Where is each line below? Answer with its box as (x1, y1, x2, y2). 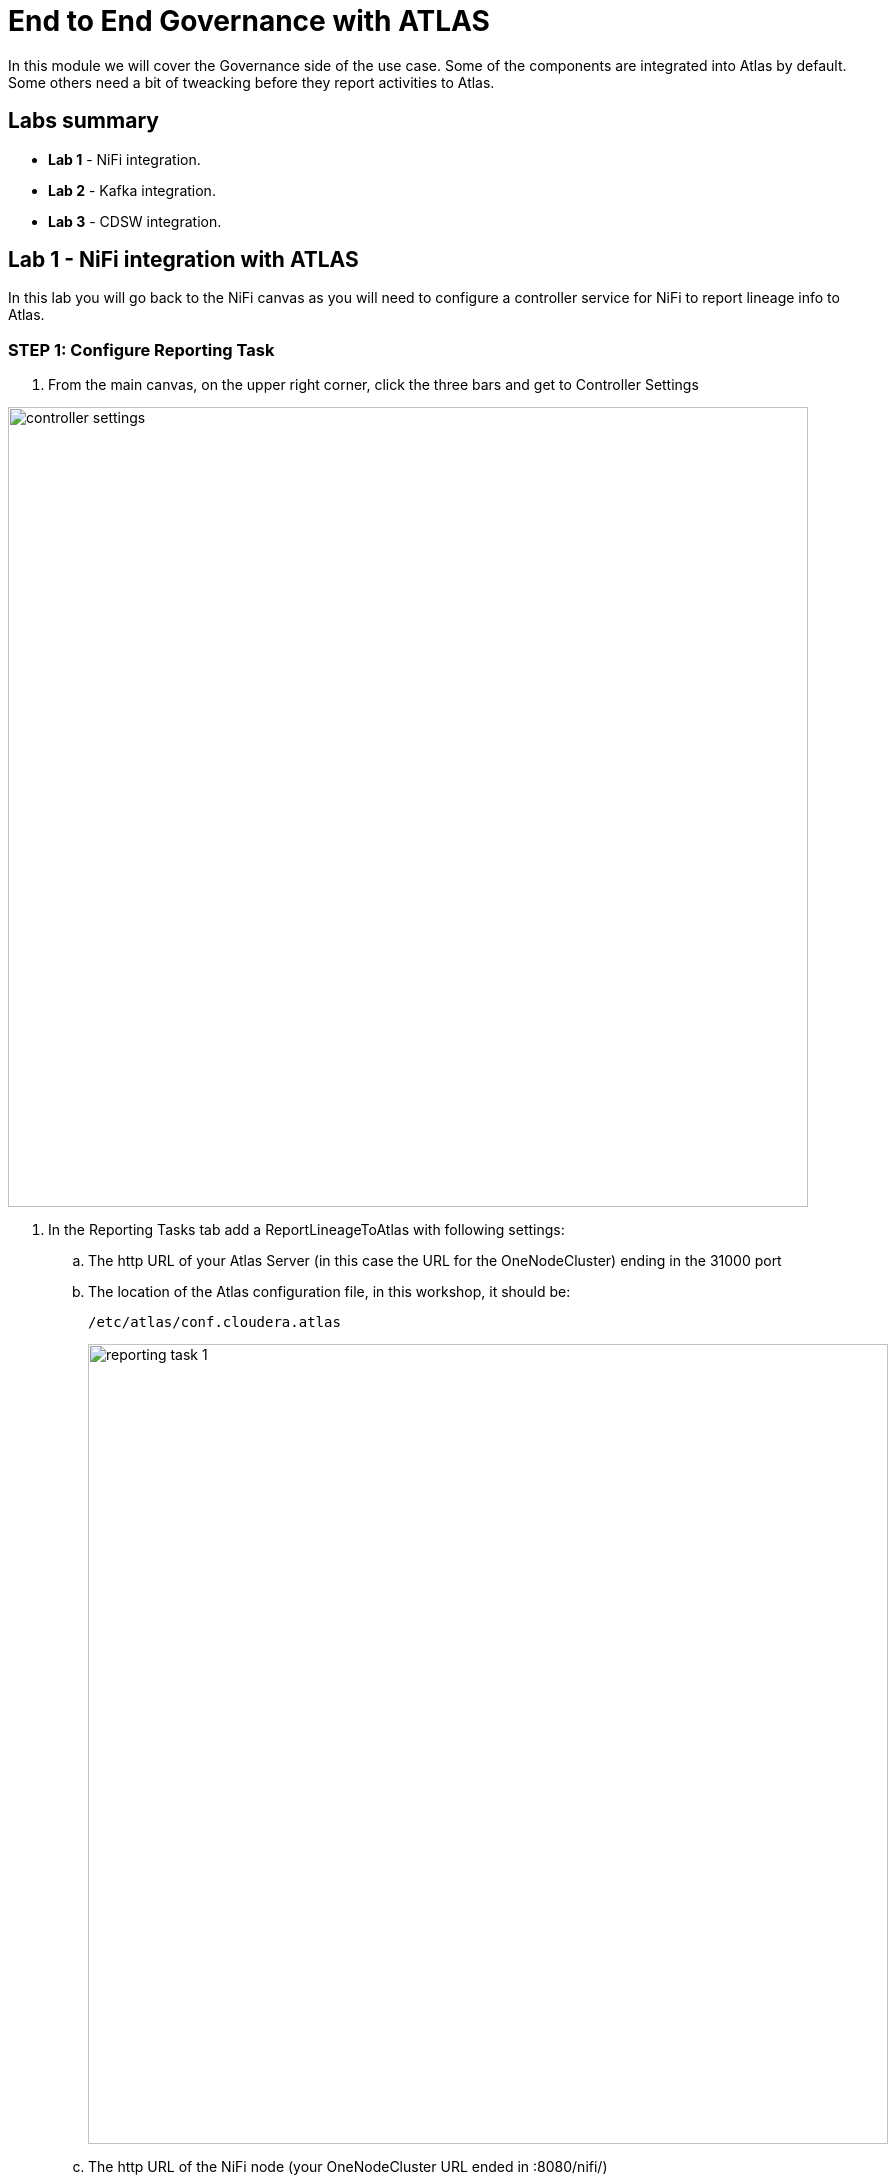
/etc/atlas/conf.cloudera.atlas (88, 1314, 341, 1331)
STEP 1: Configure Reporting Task (8, 339, 275, 360)
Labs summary (8, 108, 159, 134)
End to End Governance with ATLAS (8, 4, 490, 38)
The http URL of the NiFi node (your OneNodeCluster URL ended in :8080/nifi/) (88, 2158, 608, 2176)
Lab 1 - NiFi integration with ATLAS (8, 247, 359, 273)
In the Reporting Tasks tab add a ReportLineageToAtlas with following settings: (48, 1221, 565, 1239)
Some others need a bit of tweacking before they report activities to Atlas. (8, 73, 495, 91)
